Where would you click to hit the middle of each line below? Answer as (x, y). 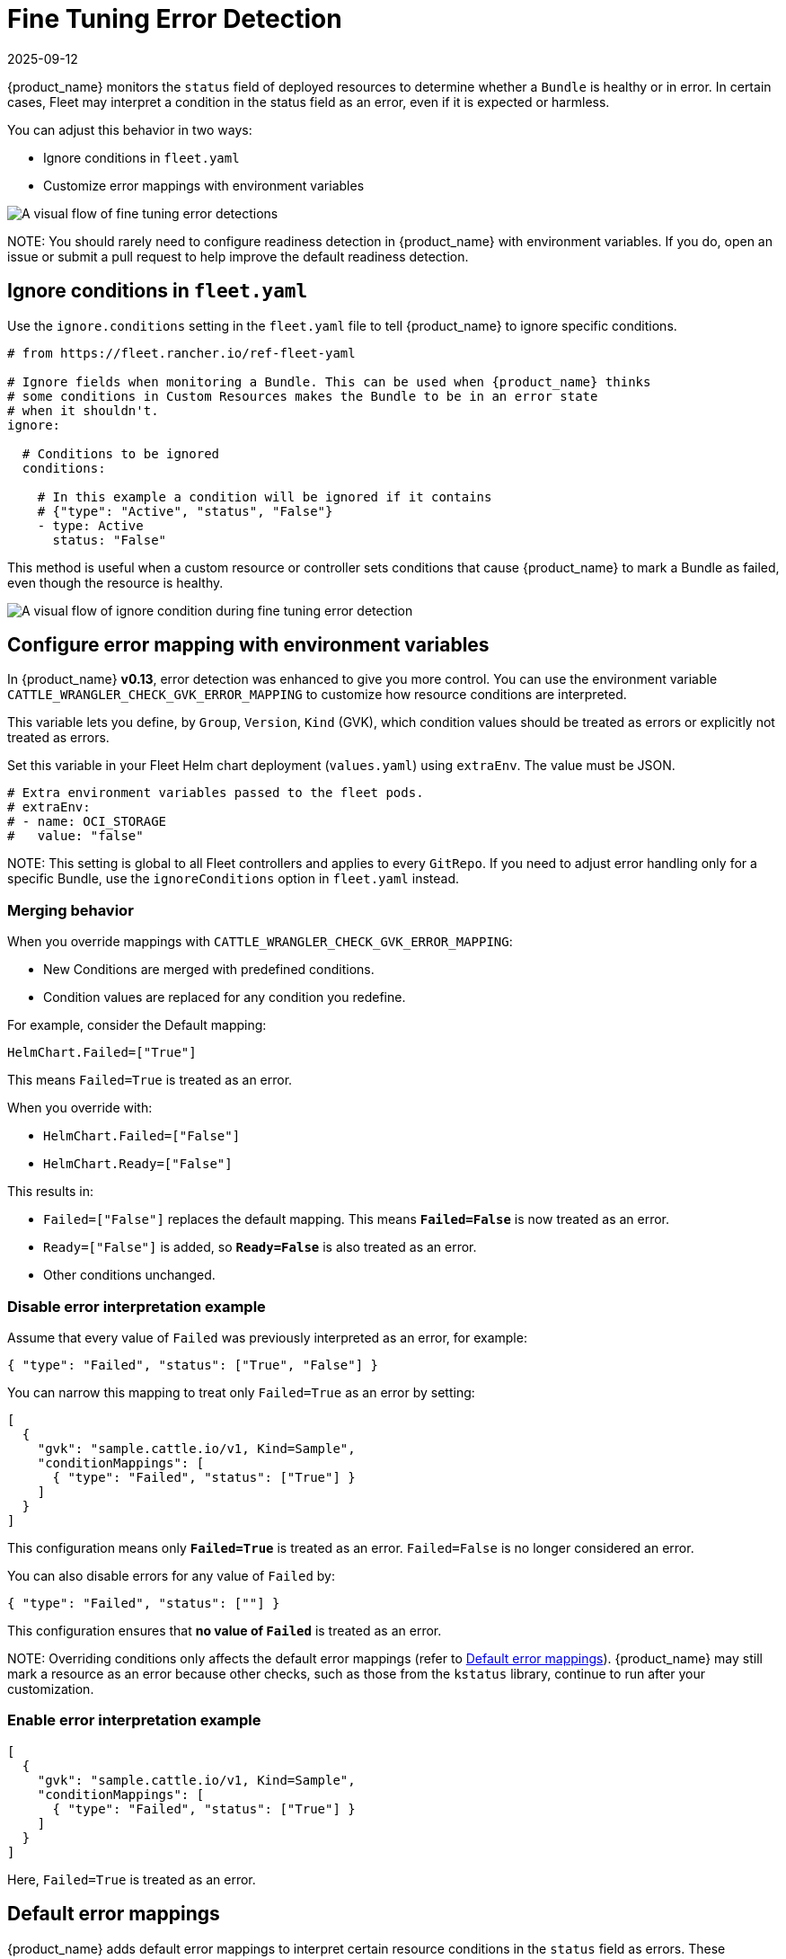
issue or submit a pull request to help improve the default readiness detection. (238, 256)
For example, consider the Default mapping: (137, 1025)
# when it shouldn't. (83, 410)
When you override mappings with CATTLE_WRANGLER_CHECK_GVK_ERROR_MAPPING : (260, 942)
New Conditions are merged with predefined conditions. (209, 970)
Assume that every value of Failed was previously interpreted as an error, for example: (267, 1337)
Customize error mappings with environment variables (204, 185)
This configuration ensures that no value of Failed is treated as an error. (225, 1630)
